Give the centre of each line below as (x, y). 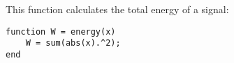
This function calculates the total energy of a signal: (117, 9)
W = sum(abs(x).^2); (73, 43)
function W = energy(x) (61, 31)
